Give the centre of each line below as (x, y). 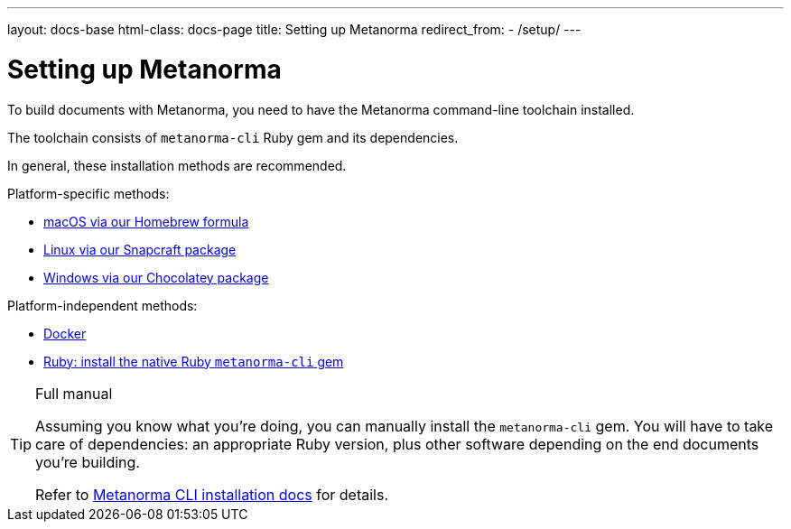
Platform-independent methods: (102, 305)
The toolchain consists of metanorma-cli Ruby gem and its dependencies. (233, 137)
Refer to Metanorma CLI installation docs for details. (212, 494)
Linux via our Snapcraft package (140, 249)
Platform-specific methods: (88, 193)
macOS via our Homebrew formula (146, 221)
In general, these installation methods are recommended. (177, 165)
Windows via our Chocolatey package (156, 277)
